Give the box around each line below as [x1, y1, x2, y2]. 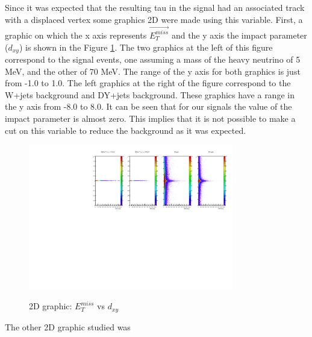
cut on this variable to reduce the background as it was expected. [5, 124, 246, 136]
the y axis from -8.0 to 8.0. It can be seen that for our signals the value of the [5, 100, 292, 113]
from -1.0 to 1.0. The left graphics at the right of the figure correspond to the [5, 77, 291, 89]
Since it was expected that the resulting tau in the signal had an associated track [5, 1, 305, 13]
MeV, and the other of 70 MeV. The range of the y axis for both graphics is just [5, 65, 301, 77]
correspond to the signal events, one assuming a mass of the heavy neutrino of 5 [5, 52, 301, 65]
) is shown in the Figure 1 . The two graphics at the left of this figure [19, 40, 273, 53]
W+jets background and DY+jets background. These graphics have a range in [5, 88, 295, 101]
